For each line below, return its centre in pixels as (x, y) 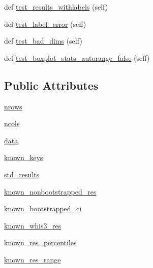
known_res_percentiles (40, 242)
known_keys (24, 157)
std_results (22, 174)
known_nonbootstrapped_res (50, 191)
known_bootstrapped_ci (43, 208)
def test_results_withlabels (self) (56, 7)
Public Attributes (51, 85)
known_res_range (33, 259)
